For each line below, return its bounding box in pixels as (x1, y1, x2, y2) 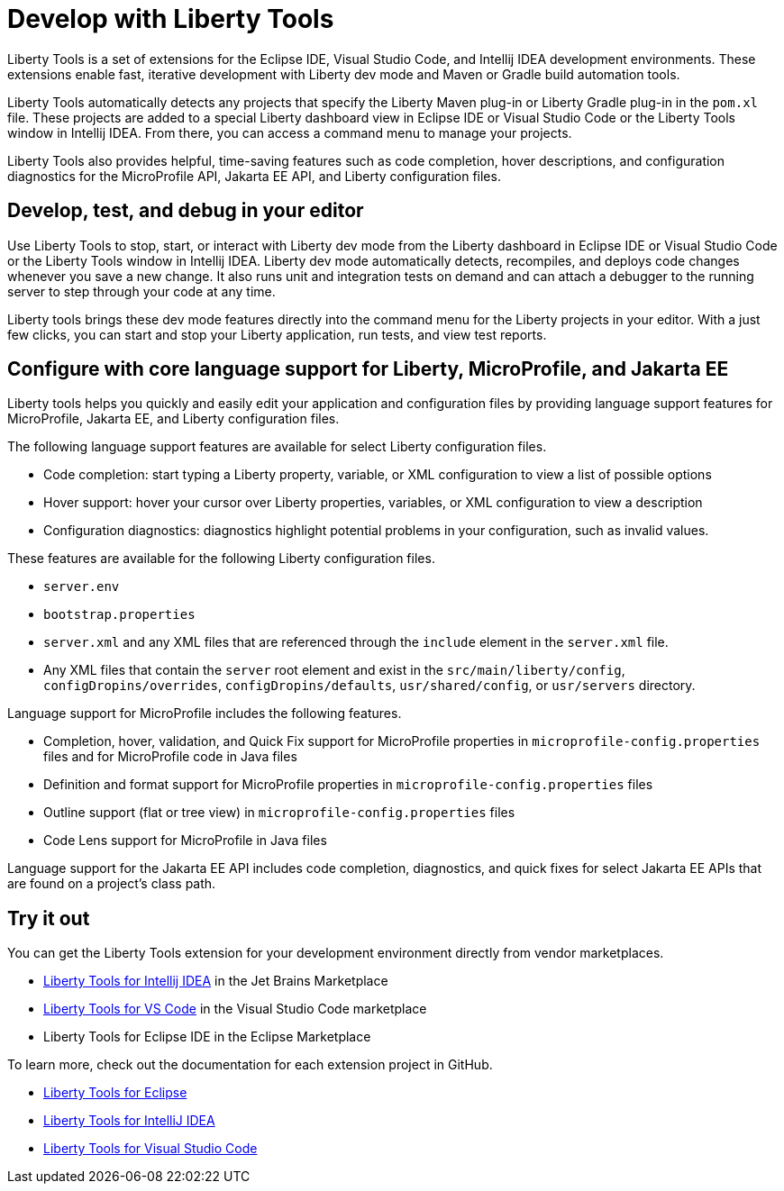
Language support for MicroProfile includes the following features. (7, 705, 402, 722)
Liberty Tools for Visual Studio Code (43, 1141, 258, 1157)
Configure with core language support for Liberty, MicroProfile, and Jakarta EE (7, 358, 729, 381)
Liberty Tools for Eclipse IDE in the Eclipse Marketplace (43, 1029, 371, 1045)
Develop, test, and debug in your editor (7, 199, 364, 223)
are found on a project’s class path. (7, 876, 216, 892)
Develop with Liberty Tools (7, 4, 334, 34)
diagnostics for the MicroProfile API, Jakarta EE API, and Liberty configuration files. (7, 168, 501, 184)
